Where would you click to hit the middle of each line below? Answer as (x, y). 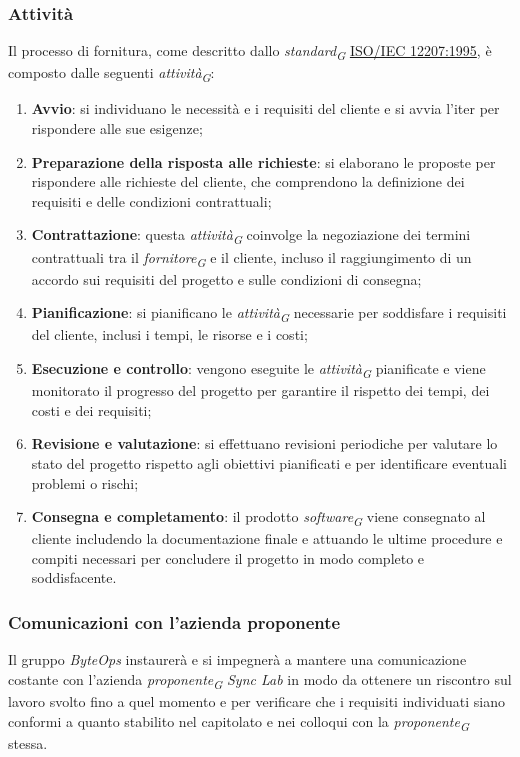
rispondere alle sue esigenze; (117, 128)
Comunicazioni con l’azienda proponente (174, 621)
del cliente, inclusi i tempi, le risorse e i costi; (169, 334)
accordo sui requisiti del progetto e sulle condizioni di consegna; (226, 278)
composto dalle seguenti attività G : (111, 74)
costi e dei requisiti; (91, 409)
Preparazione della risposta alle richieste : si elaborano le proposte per (263, 161)
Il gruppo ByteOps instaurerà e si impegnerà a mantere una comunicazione (237, 659)
